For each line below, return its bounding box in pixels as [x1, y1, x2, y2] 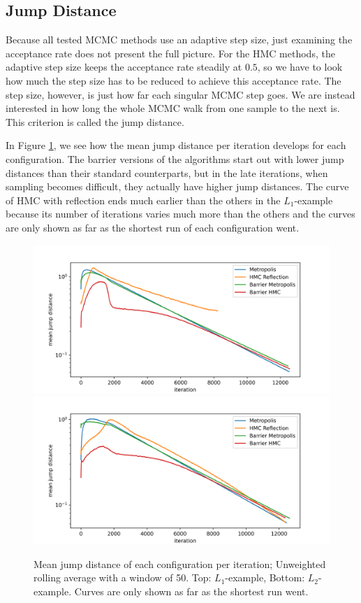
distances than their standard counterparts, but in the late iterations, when [6, 165, 328, 180]
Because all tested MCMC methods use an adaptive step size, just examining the [6, 32, 353, 47]
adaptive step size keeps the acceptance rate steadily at [6, 59, 242, 74]
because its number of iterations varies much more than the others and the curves [6, 206, 355, 221]
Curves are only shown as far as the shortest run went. [74, 583, 309, 598]
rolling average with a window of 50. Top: [34, 570, 212, 585]
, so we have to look [257, 59, 343, 74]
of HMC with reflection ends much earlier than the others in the [6, 192, 281, 207]
